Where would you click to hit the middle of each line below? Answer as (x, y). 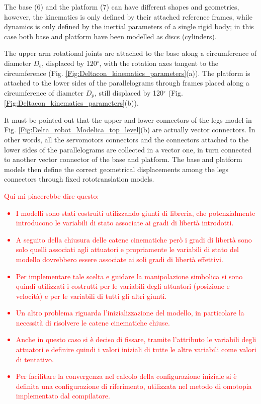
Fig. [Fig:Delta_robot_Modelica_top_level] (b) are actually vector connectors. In (130, 130)
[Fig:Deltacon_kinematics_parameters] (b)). (71, 103)
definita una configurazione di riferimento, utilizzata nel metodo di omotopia (134, 386)
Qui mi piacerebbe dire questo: (52, 195)
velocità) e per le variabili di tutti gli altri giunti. (91, 296)
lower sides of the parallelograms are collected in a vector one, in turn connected (128, 149)
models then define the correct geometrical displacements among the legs (116, 169)
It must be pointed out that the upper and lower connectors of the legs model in (128, 119)
